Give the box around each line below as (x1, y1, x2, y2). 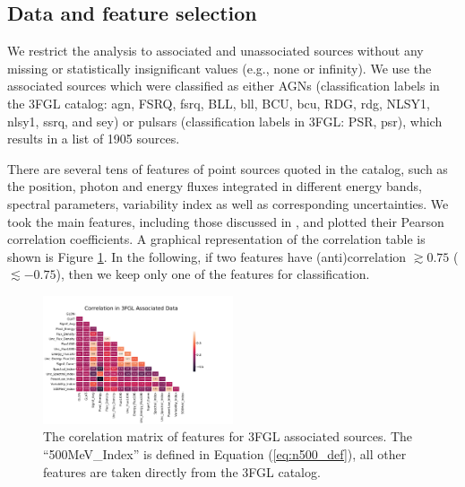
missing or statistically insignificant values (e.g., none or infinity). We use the (7, 58, 432, 77)
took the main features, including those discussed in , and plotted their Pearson (7, 212, 444, 230)
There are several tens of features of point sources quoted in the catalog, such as (7, 159, 448, 178)
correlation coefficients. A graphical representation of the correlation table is (7, 230, 426, 248)
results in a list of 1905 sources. (7, 129, 180, 148)
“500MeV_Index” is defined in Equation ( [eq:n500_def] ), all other (43, 444, 407, 463)
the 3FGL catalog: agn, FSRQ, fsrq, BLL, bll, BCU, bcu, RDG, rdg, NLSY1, (7, 93, 430, 112)
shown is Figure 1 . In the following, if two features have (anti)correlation (7, 247, 407, 265)
